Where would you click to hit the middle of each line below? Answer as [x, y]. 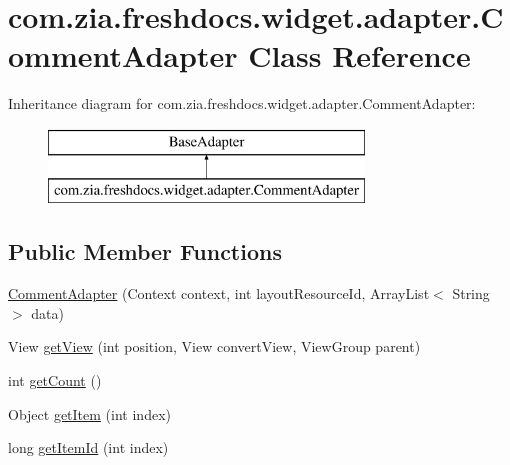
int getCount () [55, 380]
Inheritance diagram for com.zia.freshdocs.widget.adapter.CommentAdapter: [242, 103]
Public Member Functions [145, 251]
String [471, 293]
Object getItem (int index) [89, 413]
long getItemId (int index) [88, 447]
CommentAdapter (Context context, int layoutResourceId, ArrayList [219, 293]
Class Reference [359, 55]
